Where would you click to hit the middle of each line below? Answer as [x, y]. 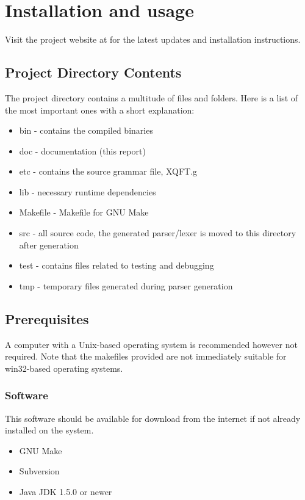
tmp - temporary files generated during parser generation [126, 285]
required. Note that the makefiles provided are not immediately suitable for [146, 356]
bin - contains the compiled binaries [86, 130]
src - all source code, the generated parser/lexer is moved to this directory [158, 233]
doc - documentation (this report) [82, 150]
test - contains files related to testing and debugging [117, 265]
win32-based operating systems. [64, 368]
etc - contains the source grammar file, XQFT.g [108, 171]
